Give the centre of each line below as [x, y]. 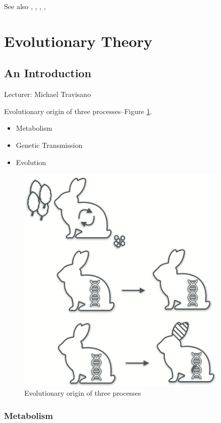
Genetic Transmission [49, 145]
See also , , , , [25, 6]
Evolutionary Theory [78, 41]
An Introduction [48, 73]
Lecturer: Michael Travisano [47, 94]
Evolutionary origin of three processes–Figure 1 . [78, 111]
